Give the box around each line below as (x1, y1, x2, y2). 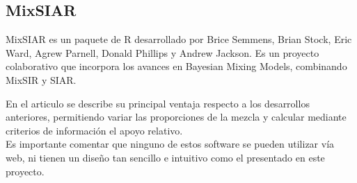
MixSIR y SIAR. (6, 72, 77, 87)
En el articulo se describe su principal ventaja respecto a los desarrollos (6, 96, 310, 110)
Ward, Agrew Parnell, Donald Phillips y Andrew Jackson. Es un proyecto (6, 45, 319, 60)
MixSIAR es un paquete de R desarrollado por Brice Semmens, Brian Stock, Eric (6, 32, 352, 46)
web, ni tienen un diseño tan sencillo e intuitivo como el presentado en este (6, 150, 325, 164)
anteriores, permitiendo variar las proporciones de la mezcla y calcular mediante (6, 110, 347, 124)
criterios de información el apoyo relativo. (6, 123, 183, 137)
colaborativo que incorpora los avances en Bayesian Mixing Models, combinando (6, 59, 347, 73)
